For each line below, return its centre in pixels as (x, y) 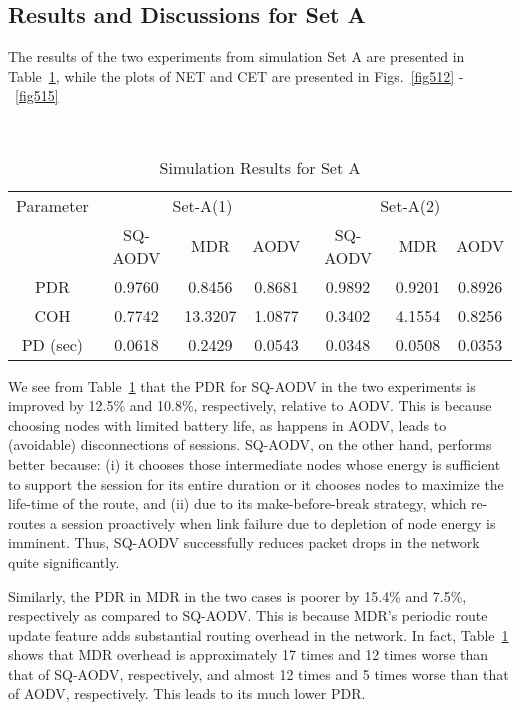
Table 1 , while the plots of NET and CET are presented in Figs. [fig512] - (236, 75)
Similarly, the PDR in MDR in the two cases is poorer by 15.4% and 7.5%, (237, 595)
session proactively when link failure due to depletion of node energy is (278, 522)
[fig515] (37, 95)
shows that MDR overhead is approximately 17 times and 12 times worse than (248, 654)
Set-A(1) (202, 205)
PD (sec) (52, 344)
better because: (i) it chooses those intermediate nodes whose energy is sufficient (254, 463)
